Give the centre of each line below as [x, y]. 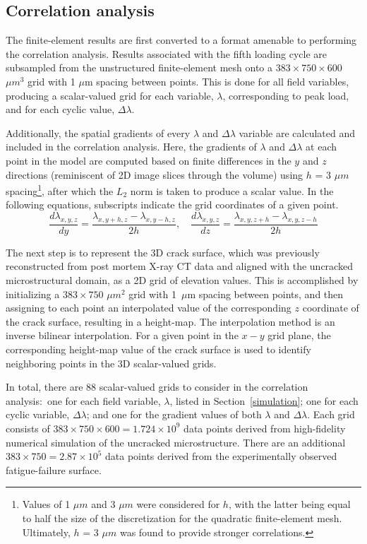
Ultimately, [46, 532]
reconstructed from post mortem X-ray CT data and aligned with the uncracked [179, 266]
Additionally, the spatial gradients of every [98, 132]
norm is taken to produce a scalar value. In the [232, 190]
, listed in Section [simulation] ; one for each [264, 400]
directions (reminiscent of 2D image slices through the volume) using [155, 174]
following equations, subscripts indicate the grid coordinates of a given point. [172, 205]
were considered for [178, 504]
